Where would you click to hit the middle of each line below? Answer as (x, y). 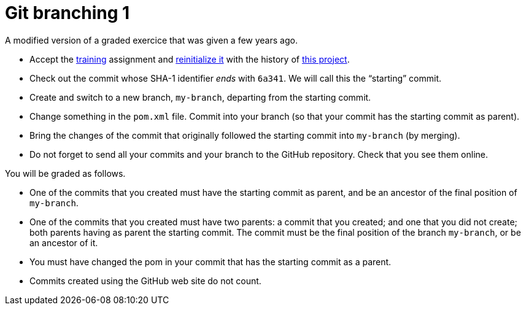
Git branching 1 (68, 13)
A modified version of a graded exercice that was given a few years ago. (151, 40)
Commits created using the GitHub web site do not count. (145, 281)
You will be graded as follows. (65, 173)
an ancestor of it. (64, 242)
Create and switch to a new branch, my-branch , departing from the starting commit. (200, 97)
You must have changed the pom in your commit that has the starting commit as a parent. (211, 262)
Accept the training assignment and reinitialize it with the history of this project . (190, 59)
